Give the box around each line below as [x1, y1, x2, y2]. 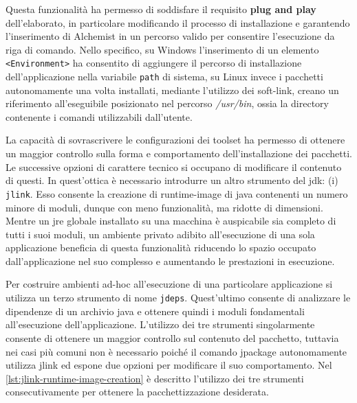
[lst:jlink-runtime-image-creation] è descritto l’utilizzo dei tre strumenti [6, 371, 304, 385]
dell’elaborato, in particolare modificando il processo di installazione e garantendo [6, 15, 350, 30]
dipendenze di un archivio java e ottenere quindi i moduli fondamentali [6, 303, 305, 318]
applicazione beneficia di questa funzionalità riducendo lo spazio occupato [6, 240, 316, 255]
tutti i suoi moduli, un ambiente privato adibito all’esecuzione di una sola [6, 227, 315, 241]
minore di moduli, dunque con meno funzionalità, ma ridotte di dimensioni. [6, 200, 323, 214]
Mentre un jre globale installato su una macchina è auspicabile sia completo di [6, 214, 336, 228]
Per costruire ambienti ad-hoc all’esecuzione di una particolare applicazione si [6, 277, 333, 291]
